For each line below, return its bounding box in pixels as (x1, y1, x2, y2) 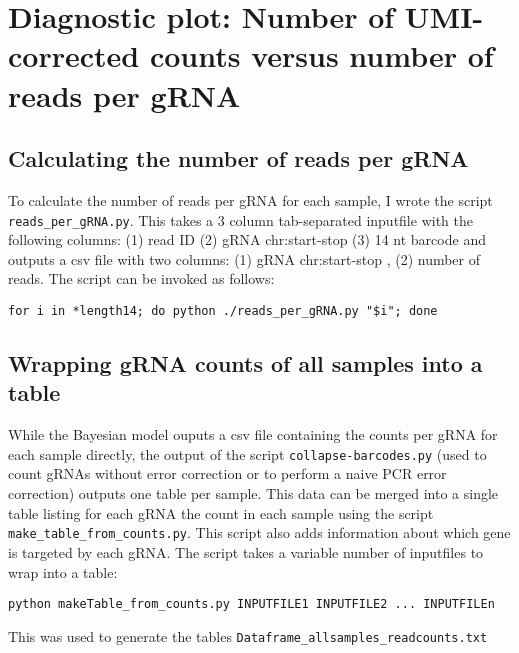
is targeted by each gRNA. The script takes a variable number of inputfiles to (8, 541, 484, 562)
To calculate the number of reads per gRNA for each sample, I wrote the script (8, 189, 493, 210)
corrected (8, 35, 140, 76)
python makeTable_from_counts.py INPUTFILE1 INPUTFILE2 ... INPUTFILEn (8, 597, 495, 612)
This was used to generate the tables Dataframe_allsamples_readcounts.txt (8, 625, 488, 646)
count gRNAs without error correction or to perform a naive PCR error (8, 463, 447, 484)
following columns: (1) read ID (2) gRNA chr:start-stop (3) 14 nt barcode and (8, 229, 486, 250)
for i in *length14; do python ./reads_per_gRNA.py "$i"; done (8, 303, 438, 318)
